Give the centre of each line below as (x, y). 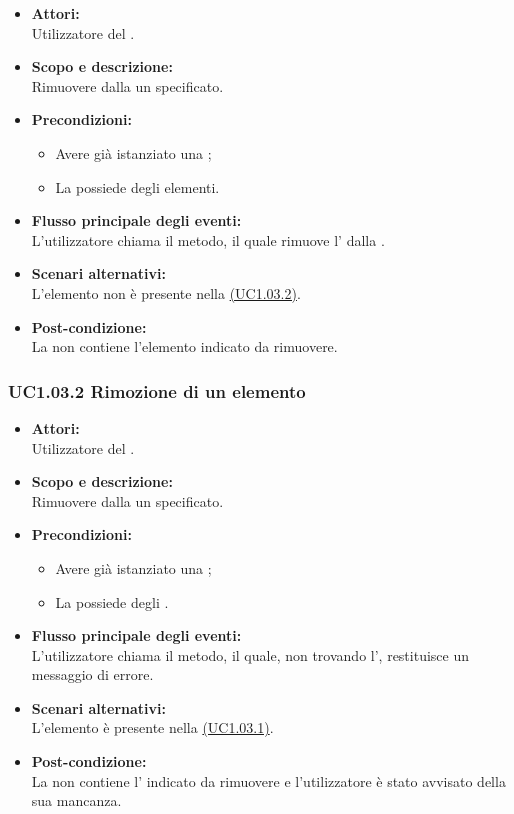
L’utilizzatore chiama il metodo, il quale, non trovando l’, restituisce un (250, 654)
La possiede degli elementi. (137, 186)
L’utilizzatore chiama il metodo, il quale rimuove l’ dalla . (208, 239)
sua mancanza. (76, 800)
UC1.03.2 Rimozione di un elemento (157, 390)
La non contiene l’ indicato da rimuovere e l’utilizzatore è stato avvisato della (268, 780)
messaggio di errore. (92, 674)
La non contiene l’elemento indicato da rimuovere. (184, 346)
